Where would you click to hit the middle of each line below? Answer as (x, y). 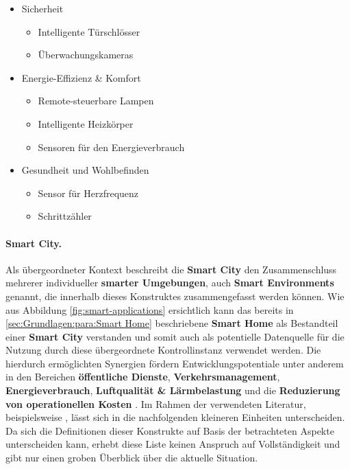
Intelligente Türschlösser (89, 31)
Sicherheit (42, 8)
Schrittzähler (65, 216)
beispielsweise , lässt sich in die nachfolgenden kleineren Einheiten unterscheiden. (175, 417)
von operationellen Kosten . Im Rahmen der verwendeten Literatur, (156, 403)
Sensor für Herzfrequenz (88, 193)
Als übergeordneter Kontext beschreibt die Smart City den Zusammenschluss (171, 269)
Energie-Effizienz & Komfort (81, 77)
